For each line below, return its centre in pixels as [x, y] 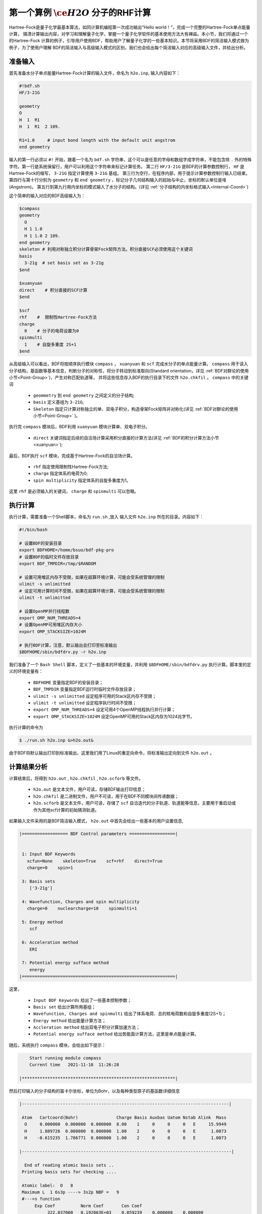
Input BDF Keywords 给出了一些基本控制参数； [82, 1000]
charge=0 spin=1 [50, 868]
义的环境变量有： [26, 671]
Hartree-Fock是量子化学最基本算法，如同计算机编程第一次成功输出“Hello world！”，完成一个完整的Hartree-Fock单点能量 [130, 27]
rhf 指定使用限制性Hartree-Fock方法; [71, 467]
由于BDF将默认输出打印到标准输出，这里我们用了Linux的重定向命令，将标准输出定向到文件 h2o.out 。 [112, 753]
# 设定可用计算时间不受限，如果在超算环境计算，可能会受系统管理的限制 [92, 591]
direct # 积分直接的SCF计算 [53, 290]
